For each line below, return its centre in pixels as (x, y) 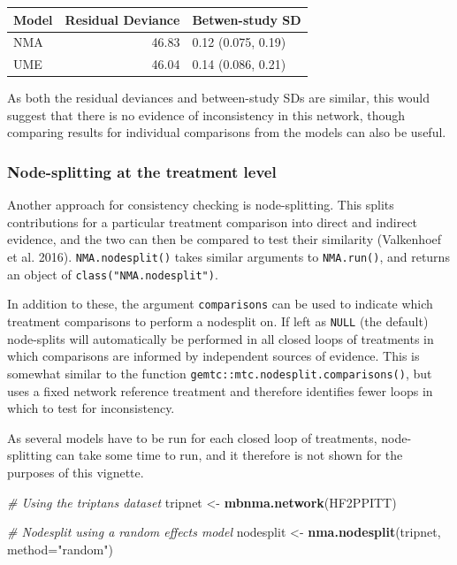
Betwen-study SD (247, 19)
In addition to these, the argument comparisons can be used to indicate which (220, 304)
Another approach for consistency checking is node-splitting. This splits (201, 205)
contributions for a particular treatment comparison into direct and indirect (213, 221)
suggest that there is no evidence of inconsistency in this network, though (206, 115)
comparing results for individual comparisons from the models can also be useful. (227, 132)
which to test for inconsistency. (91, 408)
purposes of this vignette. (76, 472)
